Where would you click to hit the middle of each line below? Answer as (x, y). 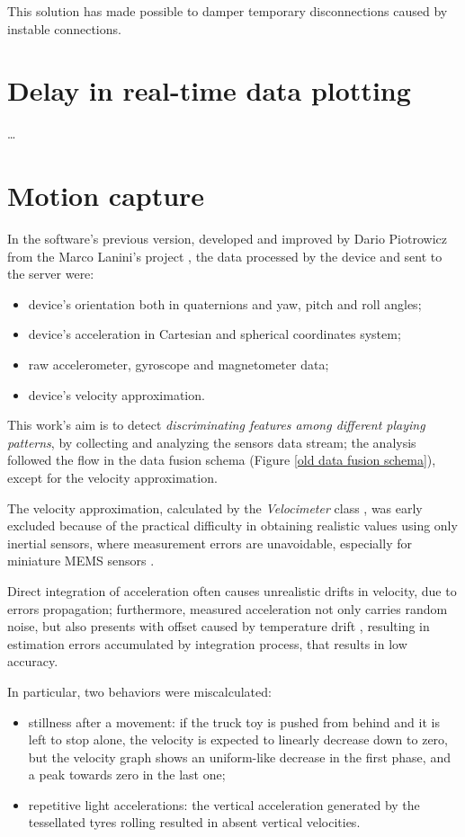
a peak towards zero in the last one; (127, 775)
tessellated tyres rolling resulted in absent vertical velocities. (194, 822)
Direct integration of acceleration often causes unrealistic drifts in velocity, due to (232, 590)
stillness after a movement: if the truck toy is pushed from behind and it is (234, 721)
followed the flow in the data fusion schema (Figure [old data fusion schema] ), (222, 460)
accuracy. (33, 661)
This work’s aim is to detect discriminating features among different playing (216, 425)
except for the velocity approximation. (112, 477)
